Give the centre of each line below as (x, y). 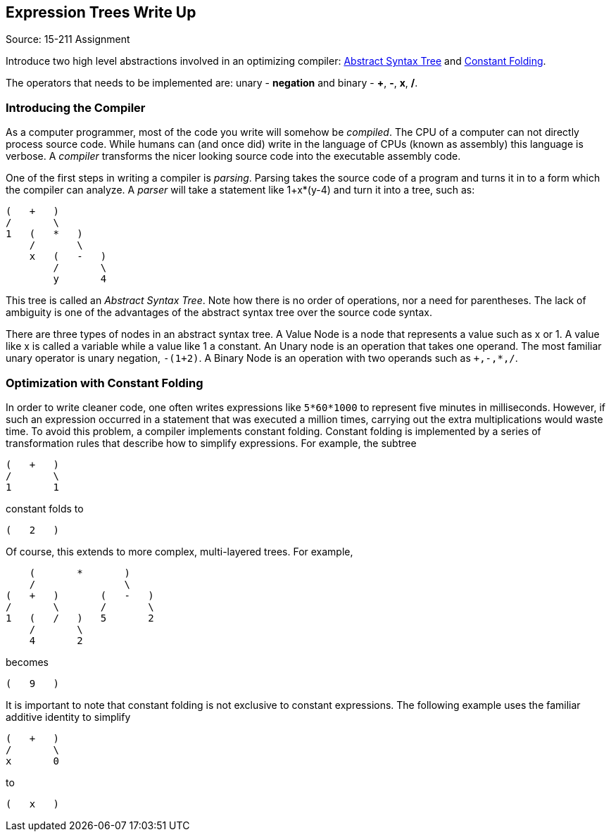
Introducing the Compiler (76, 107)
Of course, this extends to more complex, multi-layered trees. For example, (179, 551)
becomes (27, 662)
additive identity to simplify (68, 717)
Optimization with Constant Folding (105, 383)
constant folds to (45, 508)
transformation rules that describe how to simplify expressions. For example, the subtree (211, 443)
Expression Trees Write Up (101, 12)
